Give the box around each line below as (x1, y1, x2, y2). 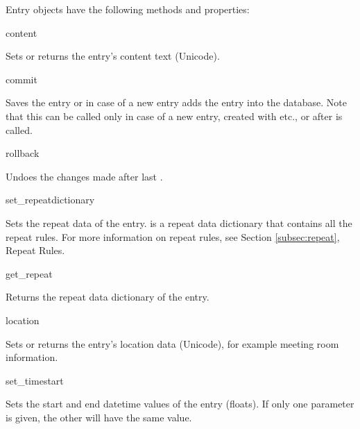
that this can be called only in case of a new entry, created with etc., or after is (6, 108, 343, 123)
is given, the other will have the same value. (6, 410, 192, 424)
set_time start (6, 373, 64, 387)
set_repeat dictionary (6, 192, 95, 207)
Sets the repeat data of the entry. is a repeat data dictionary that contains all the (6, 215, 352, 230)
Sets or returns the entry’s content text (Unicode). (6, 49, 220, 63)
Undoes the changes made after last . (6, 169, 163, 183)
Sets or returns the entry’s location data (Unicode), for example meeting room (6, 336, 339, 351)
